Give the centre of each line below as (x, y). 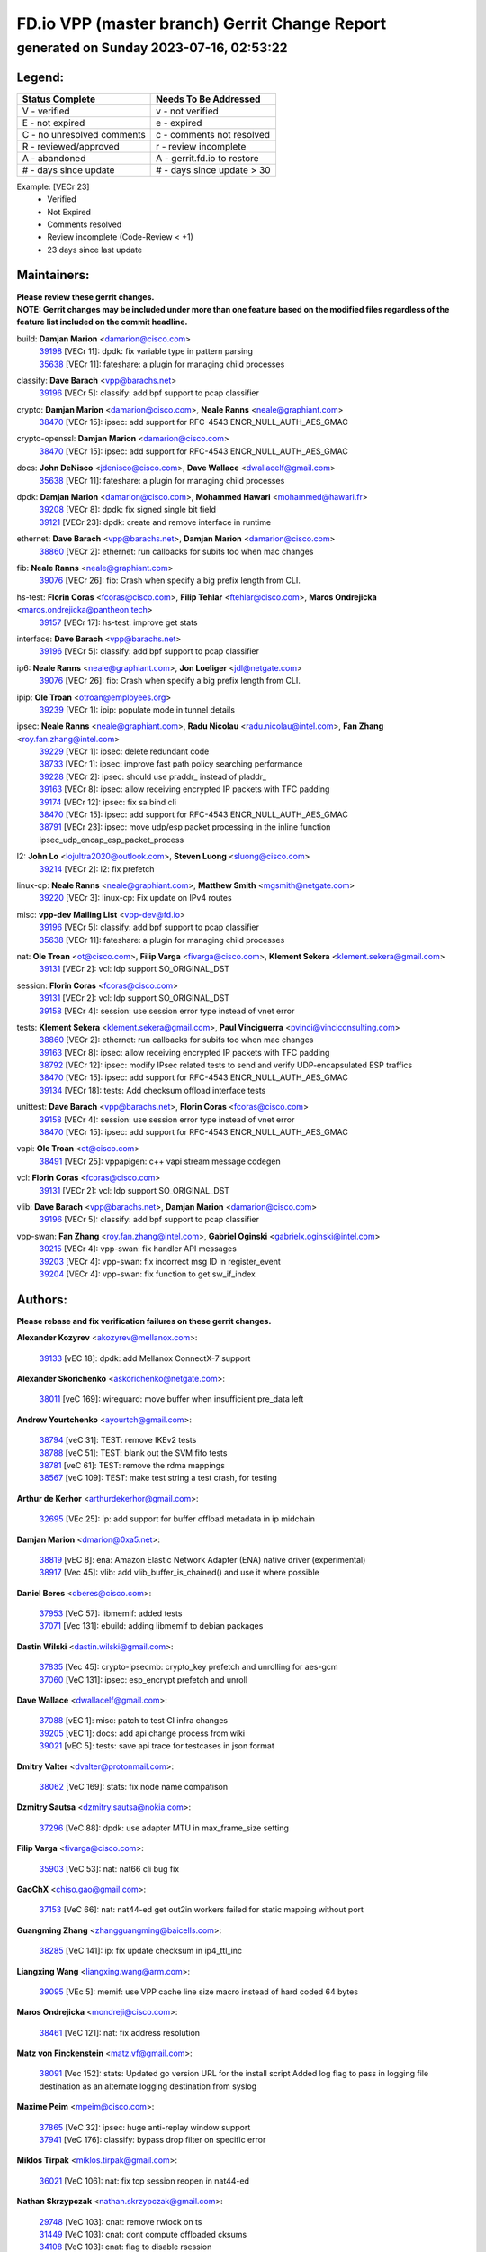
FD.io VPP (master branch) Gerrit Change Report (202, 23)
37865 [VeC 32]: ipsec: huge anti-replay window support (145, 2127)
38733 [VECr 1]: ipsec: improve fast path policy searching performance (171, 764)
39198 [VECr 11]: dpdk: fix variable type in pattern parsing (146, 351)
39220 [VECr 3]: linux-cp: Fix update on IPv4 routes (136, 898)
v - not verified (188, 111)
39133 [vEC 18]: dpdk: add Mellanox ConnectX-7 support (145, 1358)
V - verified (46, 111)
